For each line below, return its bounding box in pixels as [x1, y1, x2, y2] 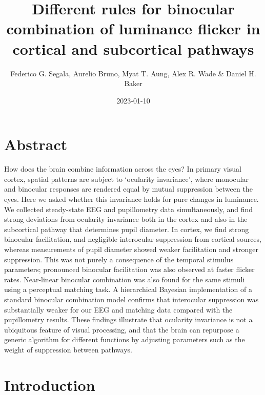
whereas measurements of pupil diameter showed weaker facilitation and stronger [4, 243, 259, 254]
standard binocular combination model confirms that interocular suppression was [4, 294, 259, 304]
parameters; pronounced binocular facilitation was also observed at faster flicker [4, 264, 255, 275]
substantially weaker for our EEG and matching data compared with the [4, 304, 233, 315]
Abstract [4, 134, 68, 155]
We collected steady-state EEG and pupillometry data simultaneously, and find [4, 203, 253, 214]
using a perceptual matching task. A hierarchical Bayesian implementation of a [4, 284, 252, 295]
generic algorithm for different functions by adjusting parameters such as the [4, 334, 245, 345]
